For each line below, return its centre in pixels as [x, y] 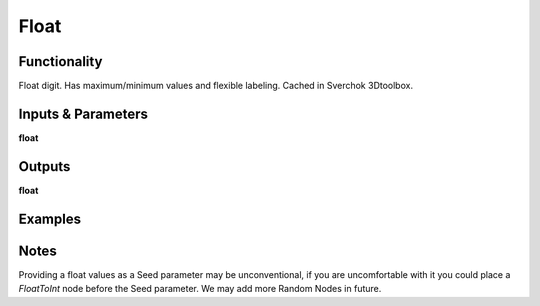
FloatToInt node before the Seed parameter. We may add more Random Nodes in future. [200, 289]
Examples [50, 218]
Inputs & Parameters [83, 113]
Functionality [60, 61]
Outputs [44, 166]
